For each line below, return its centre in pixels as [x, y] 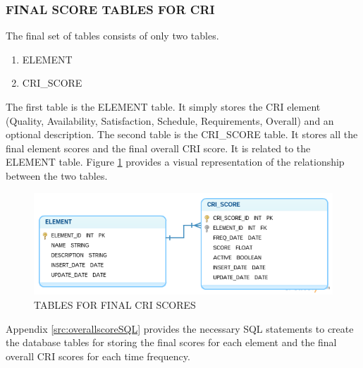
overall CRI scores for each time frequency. [98, 356]
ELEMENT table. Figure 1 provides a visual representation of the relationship [175, 162]
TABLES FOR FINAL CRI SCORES [115, 305]
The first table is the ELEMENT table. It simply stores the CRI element [163, 106]
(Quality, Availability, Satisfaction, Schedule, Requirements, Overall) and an [170, 120]
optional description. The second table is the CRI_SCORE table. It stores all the [182, 134]
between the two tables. [57, 175]
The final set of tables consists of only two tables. [112, 36]
